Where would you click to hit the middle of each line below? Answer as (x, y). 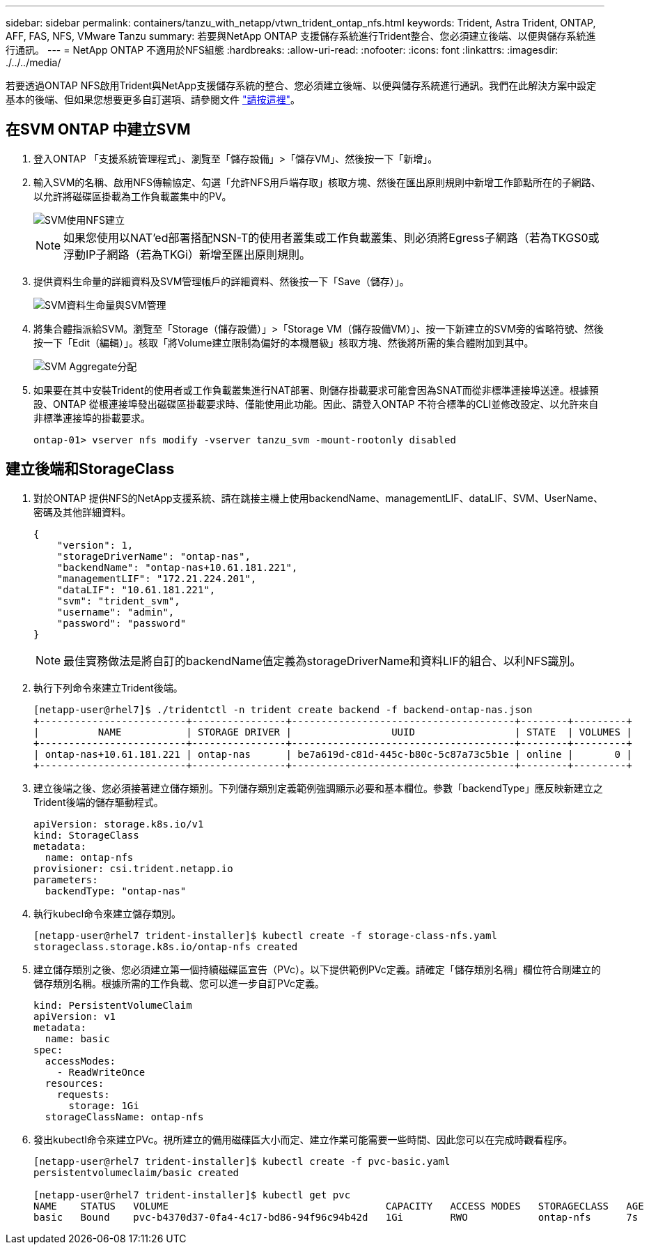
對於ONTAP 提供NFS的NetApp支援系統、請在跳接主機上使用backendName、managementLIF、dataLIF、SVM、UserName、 (318, 498)
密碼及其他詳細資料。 (82, 512)
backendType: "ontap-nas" (116, 891)
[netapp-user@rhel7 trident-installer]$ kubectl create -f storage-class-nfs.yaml (265, 935)
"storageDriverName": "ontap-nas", (154, 556)
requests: (83, 1094)
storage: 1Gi (104, 1105)
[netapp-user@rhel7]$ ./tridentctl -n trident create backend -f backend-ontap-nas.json (283, 709)
